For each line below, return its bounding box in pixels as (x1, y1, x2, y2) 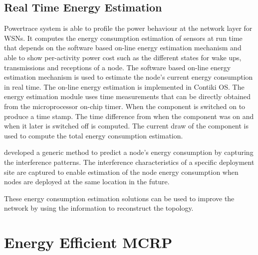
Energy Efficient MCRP (4, 232, 173, 253)
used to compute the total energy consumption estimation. (4, 130, 183, 140)
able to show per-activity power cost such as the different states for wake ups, (4, 52, 242, 62)
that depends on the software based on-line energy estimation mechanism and (4, 42, 242, 53)
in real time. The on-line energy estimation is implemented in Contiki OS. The (4, 81, 245, 92)
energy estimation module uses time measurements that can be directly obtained (4, 91, 251, 102)
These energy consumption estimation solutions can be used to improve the (4, 193, 235, 203)
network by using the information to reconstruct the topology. (4, 203, 194, 213)
